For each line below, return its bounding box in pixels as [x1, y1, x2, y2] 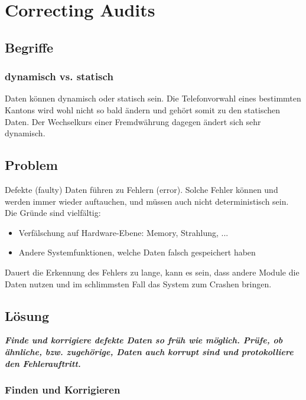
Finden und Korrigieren [5, 382, 121, 397]
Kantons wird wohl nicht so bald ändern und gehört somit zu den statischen [5, 103, 281, 116]
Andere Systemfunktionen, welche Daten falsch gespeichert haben [18, 246, 256, 258]
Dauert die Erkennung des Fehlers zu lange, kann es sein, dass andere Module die [5, 265, 300, 278]
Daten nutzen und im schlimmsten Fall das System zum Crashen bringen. [5, 277, 272, 290]
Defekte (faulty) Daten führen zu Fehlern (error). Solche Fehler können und [5, 183, 278, 195]
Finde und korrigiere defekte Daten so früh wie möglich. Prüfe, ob [5, 334, 283, 346]
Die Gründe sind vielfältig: [5, 206, 101, 219]
